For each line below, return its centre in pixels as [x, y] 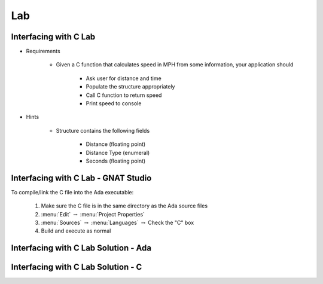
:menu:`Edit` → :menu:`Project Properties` [93, 214]
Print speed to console [114, 103]
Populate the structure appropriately [130, 87]
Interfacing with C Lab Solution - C [77, 267]
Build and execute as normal [76, 231]
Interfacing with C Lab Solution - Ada [81, 248]
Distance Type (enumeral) [118, 152]
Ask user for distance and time [124, 78]
